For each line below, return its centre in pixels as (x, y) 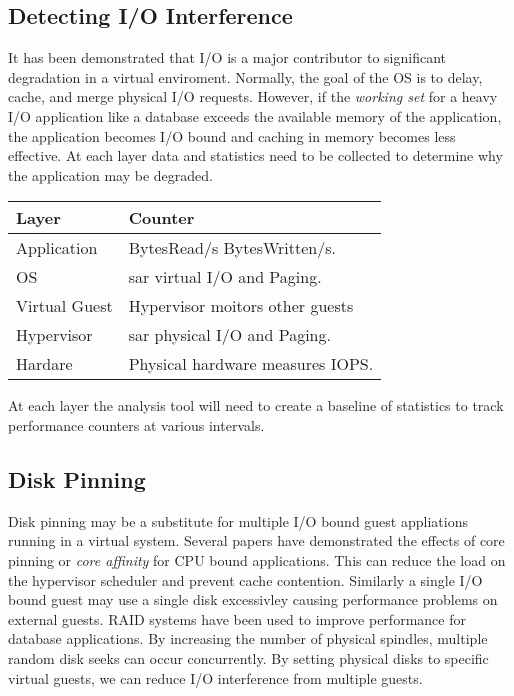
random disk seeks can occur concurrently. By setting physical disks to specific (248, 657)
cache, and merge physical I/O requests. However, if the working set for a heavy (253, 96)
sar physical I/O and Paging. (229, 335)
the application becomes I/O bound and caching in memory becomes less (232, 135)
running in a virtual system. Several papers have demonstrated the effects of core (256, 540)
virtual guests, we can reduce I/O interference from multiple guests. (215, 677)
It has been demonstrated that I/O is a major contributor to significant (227, 57)
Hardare (44, 364)
